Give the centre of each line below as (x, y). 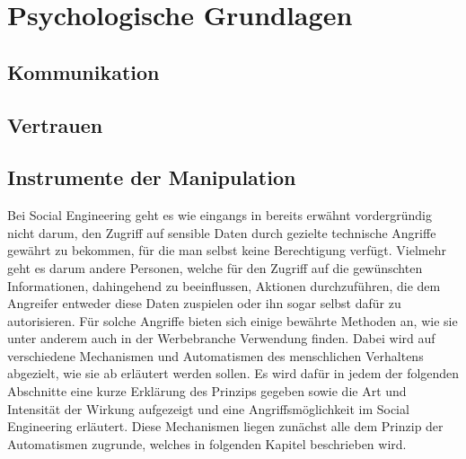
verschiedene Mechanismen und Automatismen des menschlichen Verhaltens (215, 355)
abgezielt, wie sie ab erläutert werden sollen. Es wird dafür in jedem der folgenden (233, 373)
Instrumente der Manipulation (152, 177)
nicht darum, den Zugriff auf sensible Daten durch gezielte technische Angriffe (222, 232)
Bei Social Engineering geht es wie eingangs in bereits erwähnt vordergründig (220, 215)
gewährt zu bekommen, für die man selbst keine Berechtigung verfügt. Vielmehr (227, 250)
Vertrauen (55, 124)
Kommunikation (84, 71)
